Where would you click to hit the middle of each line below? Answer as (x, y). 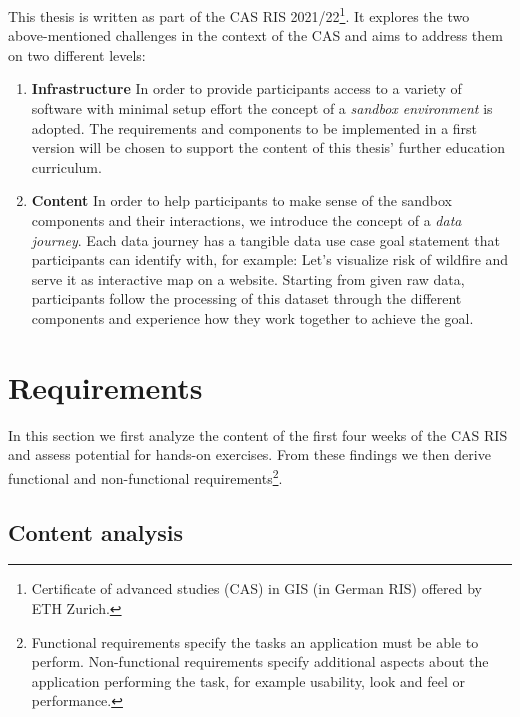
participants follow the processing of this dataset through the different (246, 298)
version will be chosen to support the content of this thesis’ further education (268, 147)
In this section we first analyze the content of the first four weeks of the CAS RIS (258, 434)
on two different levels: (77, 54)
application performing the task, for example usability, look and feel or (248, 680)
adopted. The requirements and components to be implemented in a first (254, 127)
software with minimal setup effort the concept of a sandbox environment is (262, 108)
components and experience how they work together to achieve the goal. (252, 317)
